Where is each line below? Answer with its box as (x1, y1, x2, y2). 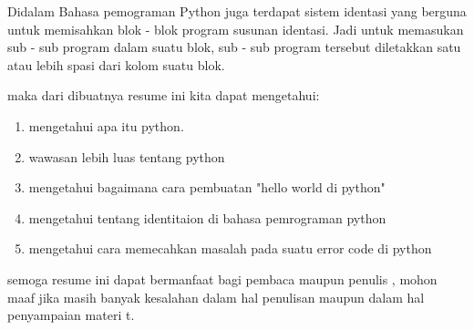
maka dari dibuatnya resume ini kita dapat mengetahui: (7, 86, 320, 105)
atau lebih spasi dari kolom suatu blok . (7, 55, 225, 74)
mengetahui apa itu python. (28, 116, 184, 135)
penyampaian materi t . (7, 305, 135, 325)
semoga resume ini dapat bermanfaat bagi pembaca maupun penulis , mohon (7, 269, 438, 288)
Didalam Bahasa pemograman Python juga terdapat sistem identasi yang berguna (7, 2, 467, 20)
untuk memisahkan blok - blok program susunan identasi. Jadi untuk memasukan (7, 19, 464, 38)
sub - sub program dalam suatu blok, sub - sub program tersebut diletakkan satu (7, 37, 461, 57)
